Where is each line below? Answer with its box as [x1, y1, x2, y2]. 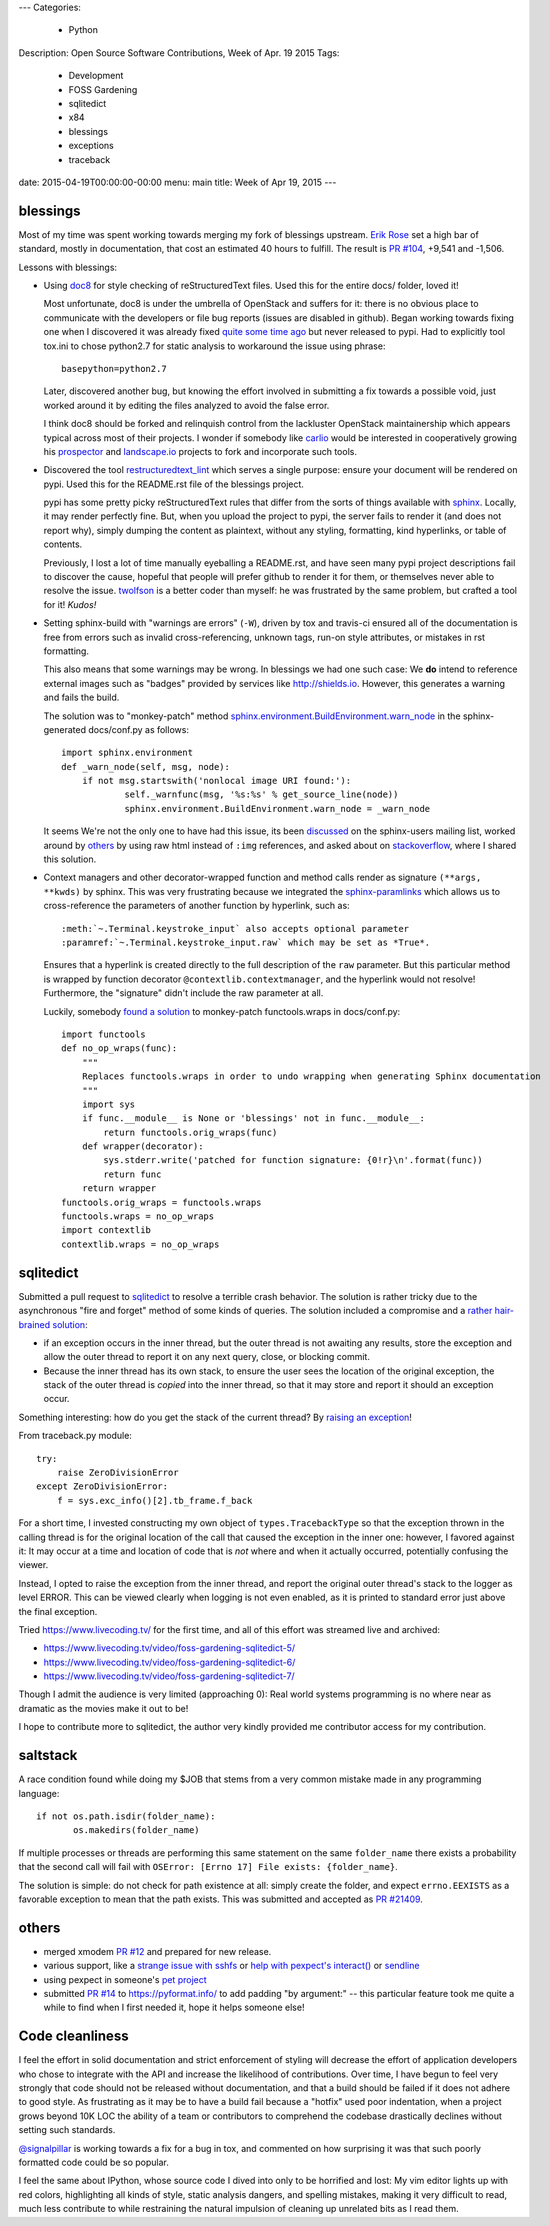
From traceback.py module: [18, 1430, 132, 1442]
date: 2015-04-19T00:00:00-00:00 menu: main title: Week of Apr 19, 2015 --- [18, 176, 337, 188]
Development [68, 70, 124, 82]
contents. [43, 538, 83, 550]
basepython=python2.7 [61, 363, 167, 374]
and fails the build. [43, 691, 120, 704]
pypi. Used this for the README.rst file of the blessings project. [43, 478, 305, 490]
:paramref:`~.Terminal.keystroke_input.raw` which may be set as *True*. [61, 937, 431, 948]
